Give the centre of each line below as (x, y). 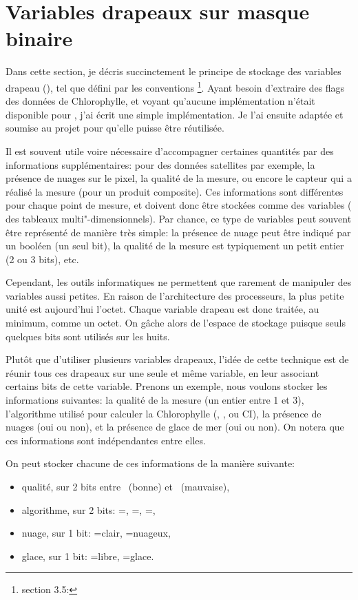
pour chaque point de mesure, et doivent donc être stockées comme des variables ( (179, 205)
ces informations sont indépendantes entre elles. (106, 440)
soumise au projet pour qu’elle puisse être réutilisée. (115, 128)
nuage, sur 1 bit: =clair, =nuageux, (96, 533)
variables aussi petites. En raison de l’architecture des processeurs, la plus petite (175, 295)
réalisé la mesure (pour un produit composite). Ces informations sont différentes (175, 191)
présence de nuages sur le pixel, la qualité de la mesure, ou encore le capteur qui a (179, 178)
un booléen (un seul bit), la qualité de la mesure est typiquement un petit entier (175, 246)
